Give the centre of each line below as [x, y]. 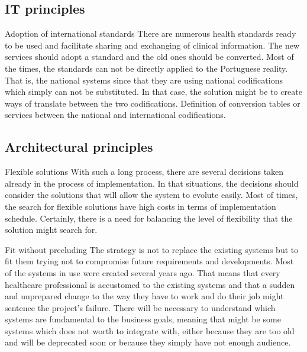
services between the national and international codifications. [115, 115]
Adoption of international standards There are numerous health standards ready [151, 33]
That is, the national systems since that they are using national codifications [144, 80]
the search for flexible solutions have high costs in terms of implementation [140, 206]
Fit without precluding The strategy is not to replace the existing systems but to [152, 249]
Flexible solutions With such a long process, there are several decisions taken [144, 172]
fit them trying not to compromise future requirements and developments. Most [149, 261]
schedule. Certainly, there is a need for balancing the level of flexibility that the [149, 218]
